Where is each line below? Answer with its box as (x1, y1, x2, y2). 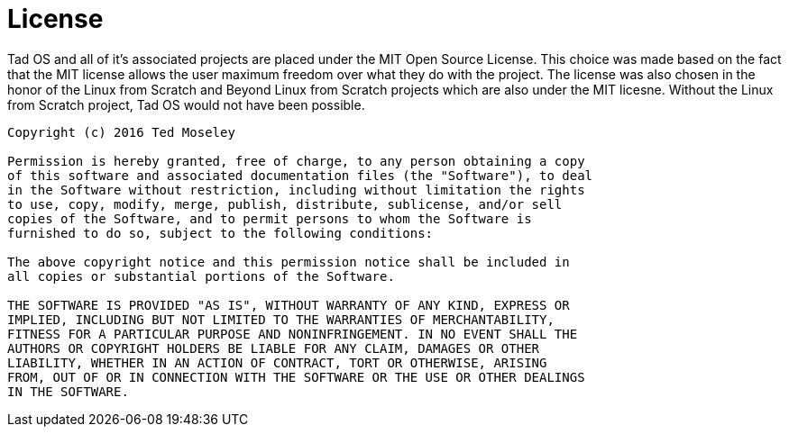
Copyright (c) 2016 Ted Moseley (7, 124, 235, 140)
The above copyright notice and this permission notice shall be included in (7, 254, 570, 269)
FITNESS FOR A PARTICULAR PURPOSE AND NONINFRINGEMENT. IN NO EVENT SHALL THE (7, 326, 578, 341)
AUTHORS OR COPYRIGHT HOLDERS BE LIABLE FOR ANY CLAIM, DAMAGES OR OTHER (7, 340, 540, 356)
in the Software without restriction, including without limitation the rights (7, 182, 585, 197)
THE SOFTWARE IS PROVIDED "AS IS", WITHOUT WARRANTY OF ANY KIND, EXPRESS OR (7, 297, 570, 312)
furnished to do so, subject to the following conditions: (7, 225, 434, 240)
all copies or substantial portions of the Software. (7, 268, 395, 284)
